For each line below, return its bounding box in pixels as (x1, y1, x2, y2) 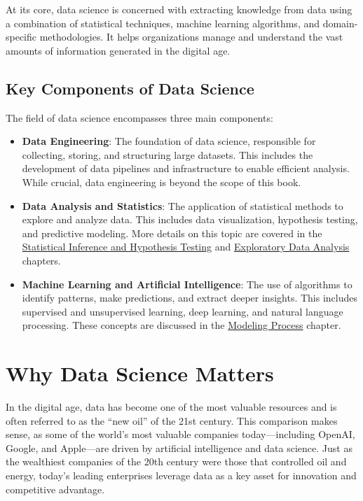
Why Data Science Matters (6, 359, 274, 388)
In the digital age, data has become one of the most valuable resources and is (6, 400, 337, 414)
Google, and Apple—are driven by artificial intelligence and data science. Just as (6, 440, 352, 455)
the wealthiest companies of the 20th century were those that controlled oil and (6, 454, 347, 469)
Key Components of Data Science (6, 77, 254, 99)
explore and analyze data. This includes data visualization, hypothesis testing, (22, 212, 358, 227)
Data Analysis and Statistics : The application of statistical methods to (22, 198, 343, 213)
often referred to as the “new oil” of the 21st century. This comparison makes (6, 413, 338, 428)
